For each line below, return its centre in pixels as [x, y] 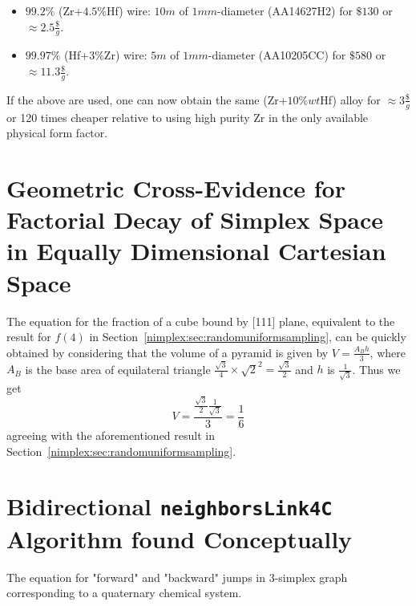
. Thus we [376, 369]
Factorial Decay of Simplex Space [195, 220]
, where [388, 352]
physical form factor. [57, 133]
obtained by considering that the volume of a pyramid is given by [168, 352]
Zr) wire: [125, 55]
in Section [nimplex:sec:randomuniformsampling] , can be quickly [248, 337]
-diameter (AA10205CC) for [277, 55]
